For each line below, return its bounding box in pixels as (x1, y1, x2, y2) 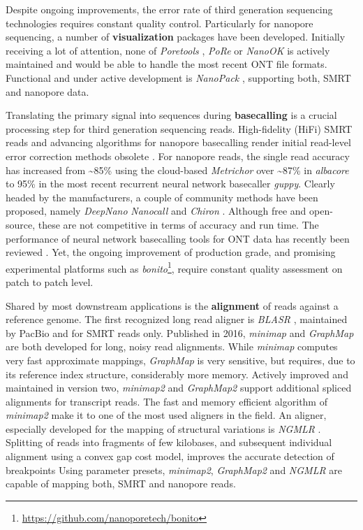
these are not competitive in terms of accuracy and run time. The (38, 217, 319, 231)
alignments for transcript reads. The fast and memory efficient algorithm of (6, 394, 327, 408)
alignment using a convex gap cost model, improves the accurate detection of (6, 449, 334, 464)
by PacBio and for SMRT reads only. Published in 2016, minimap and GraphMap (6, 325, 354, 340)
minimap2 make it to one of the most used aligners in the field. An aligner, (6, 408, 327, 422)
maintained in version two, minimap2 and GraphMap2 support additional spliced (6, 380, 352, 395)
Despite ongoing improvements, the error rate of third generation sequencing (6, 2, 333, 16)
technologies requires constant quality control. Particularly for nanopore (6, 15, 313, 30)
